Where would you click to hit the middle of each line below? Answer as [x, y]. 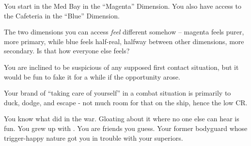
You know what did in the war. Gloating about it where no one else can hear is [122, 119]
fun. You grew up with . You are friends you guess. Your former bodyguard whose [126, 128]
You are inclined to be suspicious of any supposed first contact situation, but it [121, 67]
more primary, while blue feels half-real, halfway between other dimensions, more [124, 41]
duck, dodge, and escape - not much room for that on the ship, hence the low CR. [126, 102]
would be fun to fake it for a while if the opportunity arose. [92, 76]
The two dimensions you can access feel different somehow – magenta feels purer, [124, 32]
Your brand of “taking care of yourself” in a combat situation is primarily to [118, 93]
